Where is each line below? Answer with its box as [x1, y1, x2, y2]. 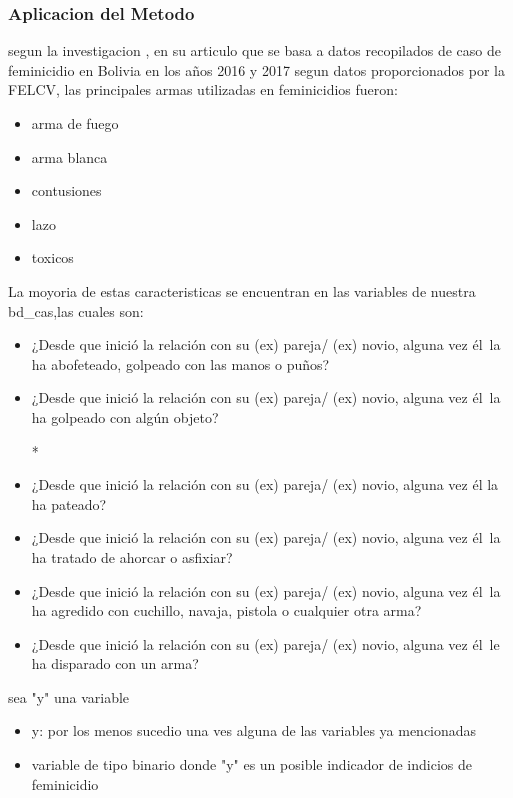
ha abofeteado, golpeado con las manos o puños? [31, 353, 330, 374]
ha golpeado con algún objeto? [31, 406, 219, 427]
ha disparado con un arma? [31, 653, 199, 674]
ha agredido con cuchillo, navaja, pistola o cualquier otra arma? [31, 600, 422, 621]
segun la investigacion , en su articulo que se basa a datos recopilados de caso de [8, 40, 501, 61]
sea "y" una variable [8, 686, 130, 707]
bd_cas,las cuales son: [8, 300, 144, 321]
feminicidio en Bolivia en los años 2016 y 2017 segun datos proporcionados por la [8, 59, 505, 80]
